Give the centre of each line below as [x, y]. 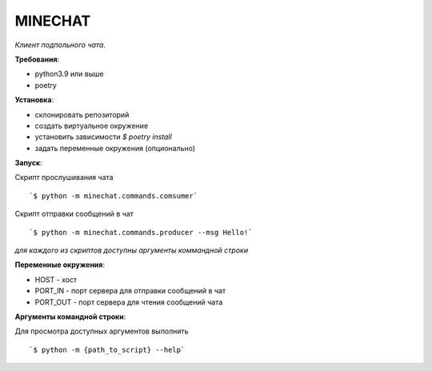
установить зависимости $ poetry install [103, 137]
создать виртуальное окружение [92, 126]
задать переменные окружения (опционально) [115, 148]
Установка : [34, 100]
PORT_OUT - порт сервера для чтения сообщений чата [129, 302]
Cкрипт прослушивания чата [64, 178]
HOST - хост [56, 279]
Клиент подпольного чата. [60, 45]
